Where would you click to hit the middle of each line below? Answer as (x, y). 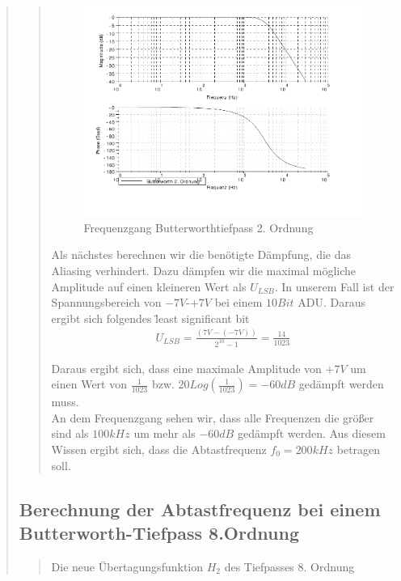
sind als (70, 433)
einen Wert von (89, 384)
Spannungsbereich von (106, 302)
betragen (359, 450)
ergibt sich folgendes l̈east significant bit (150, 318)
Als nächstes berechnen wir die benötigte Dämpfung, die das (201, 254)
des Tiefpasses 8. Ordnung (289, 566)
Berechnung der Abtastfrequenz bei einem (200, 509)
